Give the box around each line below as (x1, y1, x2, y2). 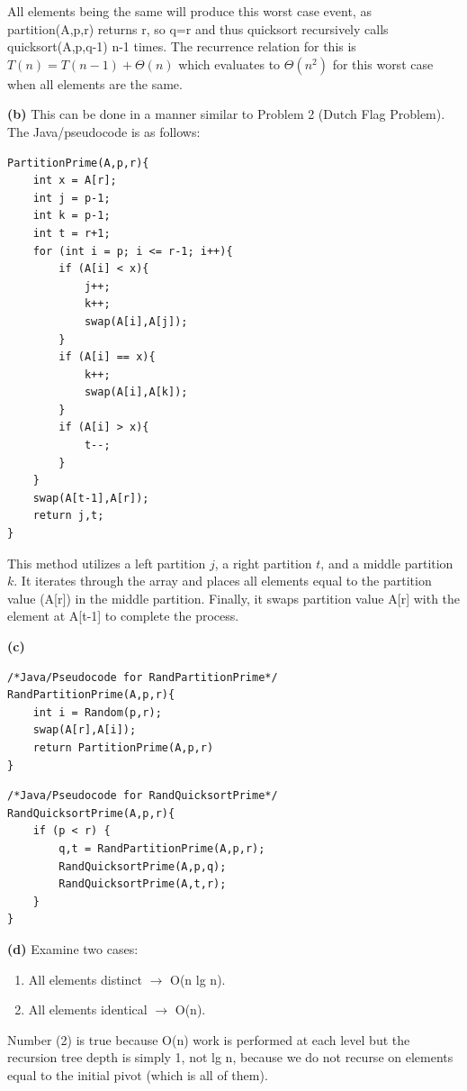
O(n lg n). (170, 969, 226, 988)
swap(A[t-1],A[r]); (32, 491, 149, 505)
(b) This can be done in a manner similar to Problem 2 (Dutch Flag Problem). (7, 105, 445, 123)
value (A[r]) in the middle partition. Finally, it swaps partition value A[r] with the (7, 588, 461, 607)
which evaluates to (178, 54, 281, 73)
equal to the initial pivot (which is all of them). (7, 1065, 268, 1084)
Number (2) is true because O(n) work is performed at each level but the (7, 1030, 410, 1049)
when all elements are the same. (7, 74, 183, 93)
